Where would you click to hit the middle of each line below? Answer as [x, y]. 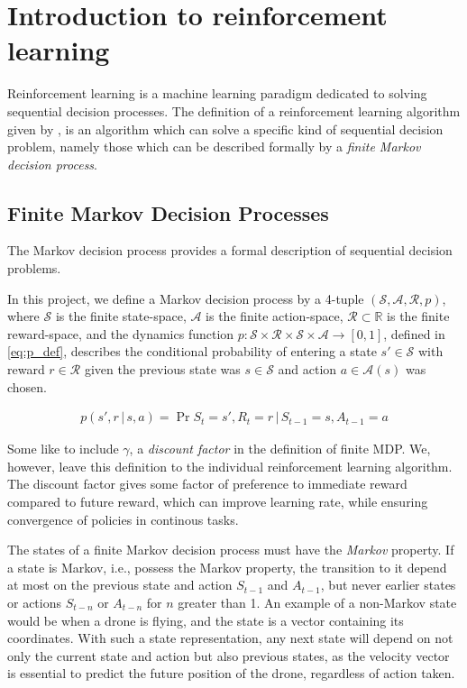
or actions [35, 603]
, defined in [414, 333]
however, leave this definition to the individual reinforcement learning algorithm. [230, 466]
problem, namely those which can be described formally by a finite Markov [214, 147]
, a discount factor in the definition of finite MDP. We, [280, 449]
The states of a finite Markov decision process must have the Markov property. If [231, 550]
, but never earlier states [388, 585]
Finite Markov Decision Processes [168, 212]
